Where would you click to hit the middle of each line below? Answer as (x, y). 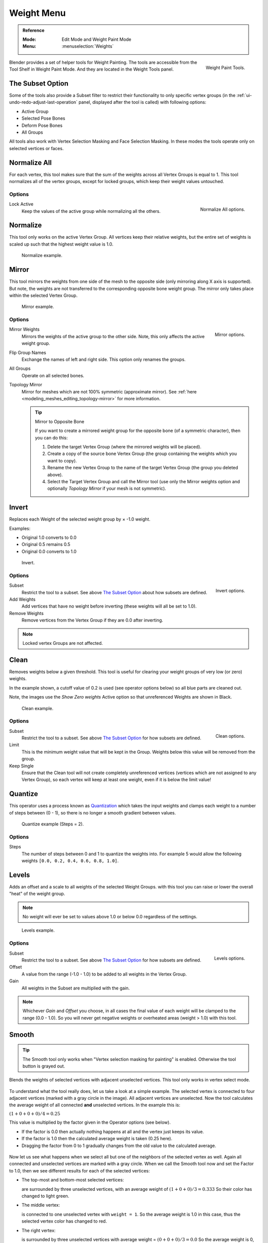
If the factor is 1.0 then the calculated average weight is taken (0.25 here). (97, 1139)
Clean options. (230, 736)
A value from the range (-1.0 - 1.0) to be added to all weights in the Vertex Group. (104, 974)
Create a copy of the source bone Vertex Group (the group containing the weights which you (142, 454)
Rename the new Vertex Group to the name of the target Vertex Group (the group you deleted (143, 468)
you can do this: (51, 438)
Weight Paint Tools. (225, 68)
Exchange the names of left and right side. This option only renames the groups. (104, 359)
